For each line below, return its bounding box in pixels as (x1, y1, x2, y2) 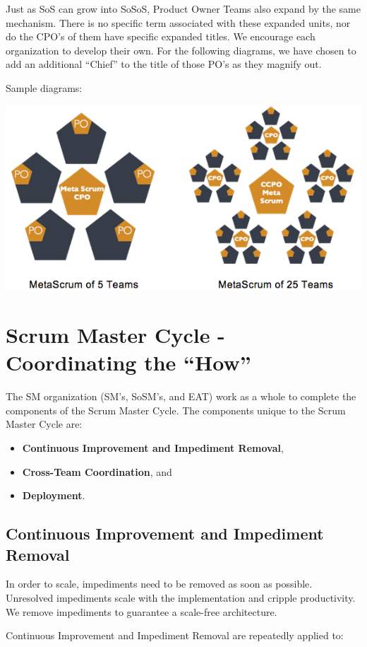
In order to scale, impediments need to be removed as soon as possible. (6, 576, 313, 591)
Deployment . (22, 488, 85, 503)
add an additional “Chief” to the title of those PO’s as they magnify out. (6, 57, 322, 71)
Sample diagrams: (6, 80, 83, 95)
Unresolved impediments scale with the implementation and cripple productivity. (6, 590, 356, 605)
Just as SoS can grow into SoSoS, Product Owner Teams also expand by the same (6, 1, 361, 16)
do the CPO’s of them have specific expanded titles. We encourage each (6, 29, 315, 44)
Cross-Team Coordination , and (22, 464, 172, 479)
